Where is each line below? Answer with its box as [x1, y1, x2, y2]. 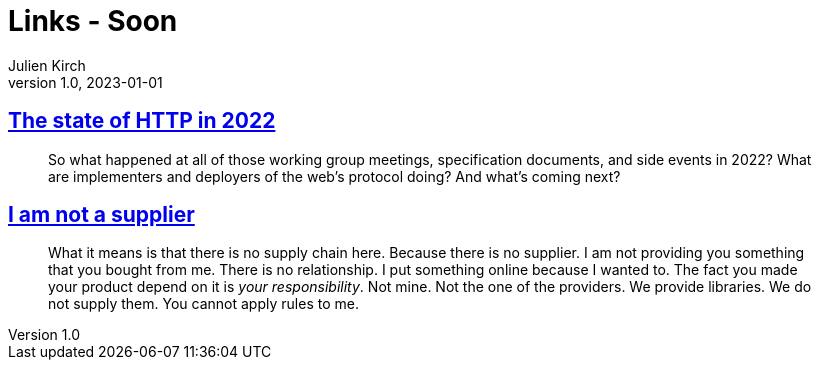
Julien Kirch [8, 56, 86, 74]
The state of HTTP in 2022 [8, 108, 276, 134]
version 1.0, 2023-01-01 [8, 73, 163, 91]
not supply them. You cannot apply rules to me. [48, 295, 359, 313]
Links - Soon [8, 4, 178, 38]
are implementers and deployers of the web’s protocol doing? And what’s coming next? [48, 167, 621, 185]
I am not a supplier [8, 202, 195, 228]
